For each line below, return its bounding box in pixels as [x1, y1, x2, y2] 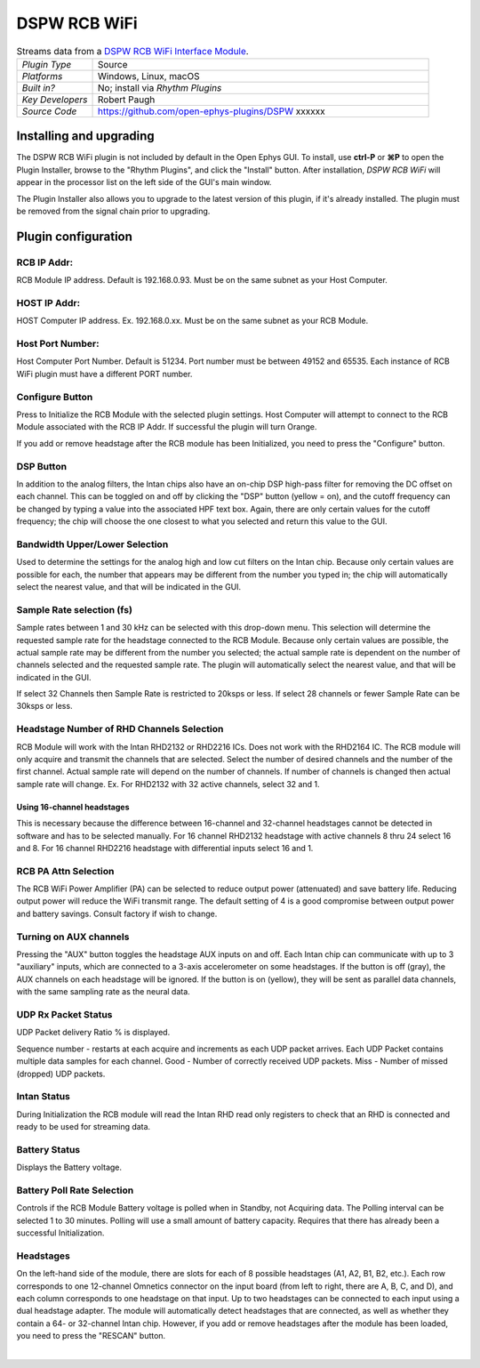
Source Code [21, 105, 77, 117]
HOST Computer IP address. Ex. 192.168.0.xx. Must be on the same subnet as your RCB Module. [16, 316, 369, 326]
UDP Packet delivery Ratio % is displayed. [16, 1027, 171, 1038]
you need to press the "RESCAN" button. [16, 1331, 166, 1341]
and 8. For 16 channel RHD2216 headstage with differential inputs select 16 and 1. [16, 842, 314, 853]
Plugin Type [21, 58, 72, 70]
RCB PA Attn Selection [16, 865, 115, 877]
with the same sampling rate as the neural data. [16, 986, 190, 997]
